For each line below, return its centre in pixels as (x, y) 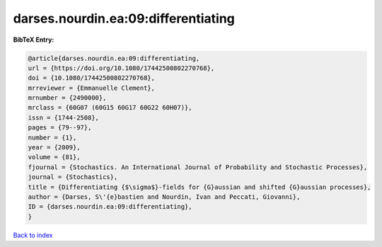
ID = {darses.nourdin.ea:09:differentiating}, (110, 207)
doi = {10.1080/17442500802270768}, (92, 78)
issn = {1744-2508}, (63, 117)
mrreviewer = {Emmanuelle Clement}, (92, 88)
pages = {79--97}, (60, 128)
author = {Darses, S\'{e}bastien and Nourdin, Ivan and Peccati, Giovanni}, (164, 197)
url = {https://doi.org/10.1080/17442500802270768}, (121, 68)
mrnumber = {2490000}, (67, 98)
